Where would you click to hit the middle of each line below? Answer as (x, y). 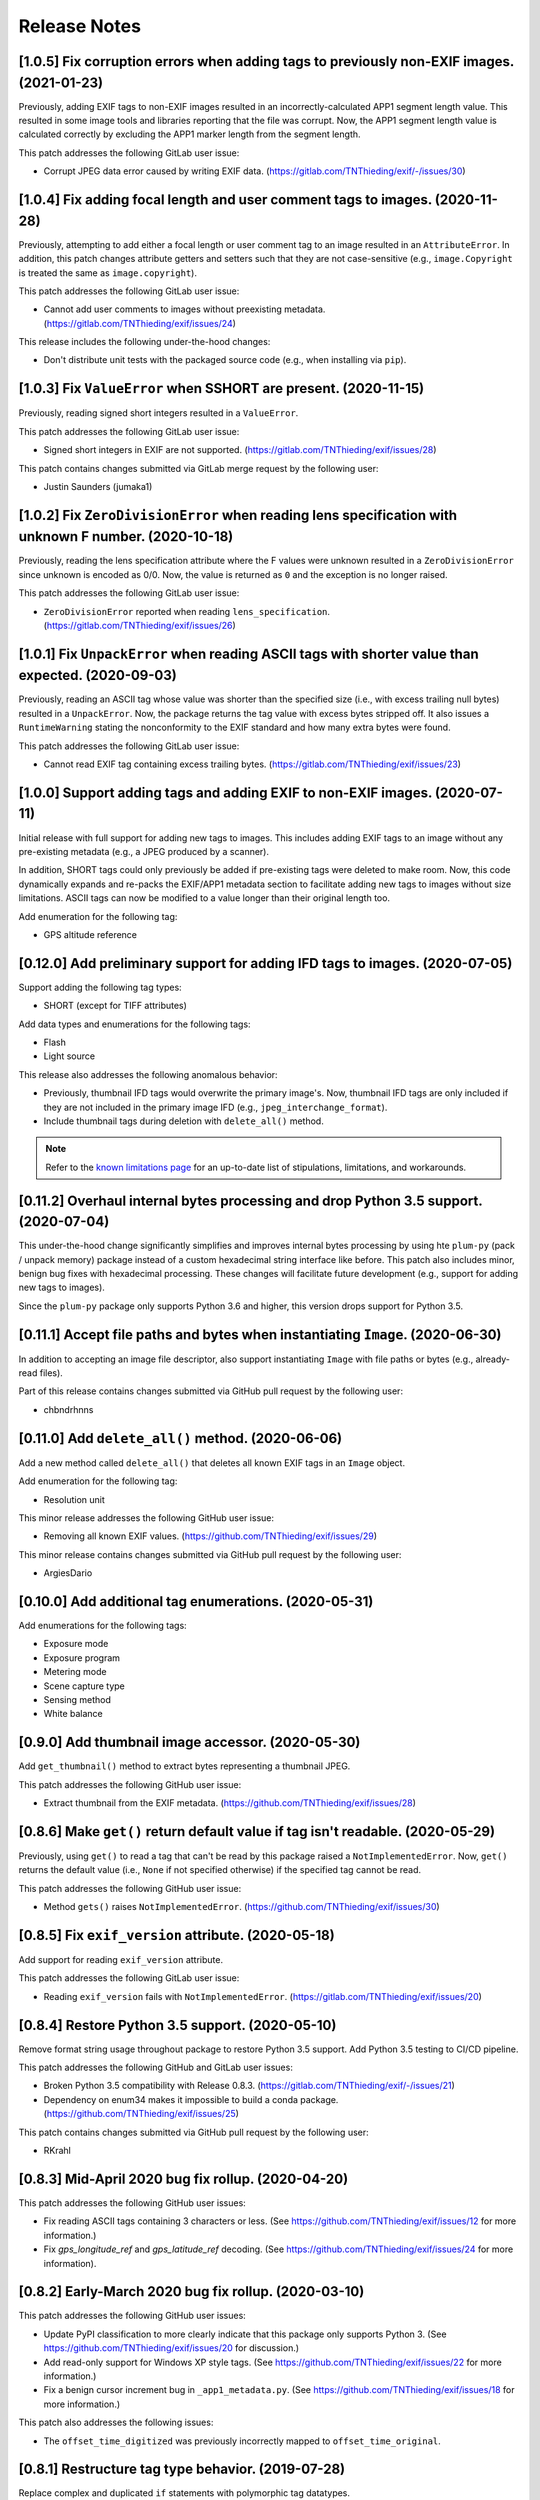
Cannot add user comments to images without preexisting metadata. (184, 309)
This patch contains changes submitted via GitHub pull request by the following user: (193, 2132)
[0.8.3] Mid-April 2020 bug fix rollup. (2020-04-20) (183, 2178)
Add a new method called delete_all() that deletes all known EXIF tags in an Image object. (211, 1462)
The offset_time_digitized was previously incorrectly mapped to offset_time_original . (242, 2441)
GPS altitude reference (90, 934)
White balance (73, 1714)
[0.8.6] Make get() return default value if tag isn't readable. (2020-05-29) (256, 1831)
